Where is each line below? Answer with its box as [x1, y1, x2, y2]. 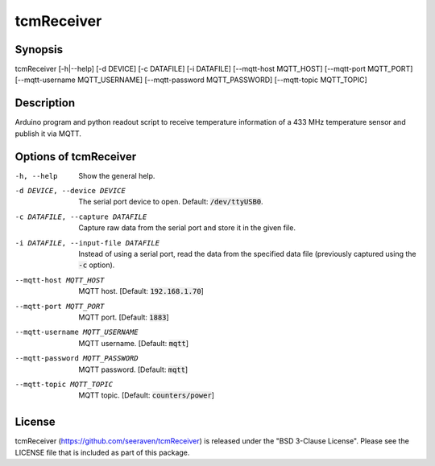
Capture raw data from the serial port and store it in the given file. [78, 223, 296, 233]
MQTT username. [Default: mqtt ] [78, 338, 189, 348]
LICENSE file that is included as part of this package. [14, 447, 190, 457]
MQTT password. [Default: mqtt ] [78, 365, 188, 374]
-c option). [78, 260, 115, 270]
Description [14, 97, 76, 110]
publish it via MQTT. [14, 129, 82, 138]
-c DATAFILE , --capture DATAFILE [14, 212, 147, 221]
